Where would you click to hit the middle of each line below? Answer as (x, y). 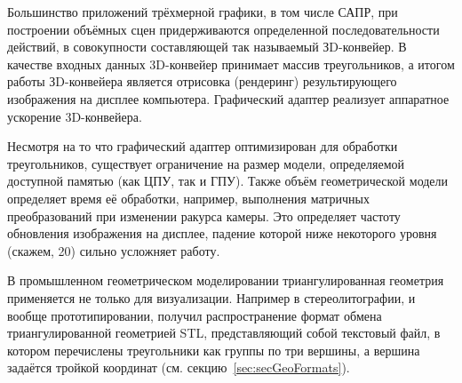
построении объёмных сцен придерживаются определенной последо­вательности (223, 29)
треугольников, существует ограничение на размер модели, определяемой (206, 163)
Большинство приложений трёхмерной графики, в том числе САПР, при (203, 12)
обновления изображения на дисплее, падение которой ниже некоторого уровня (222, 233)
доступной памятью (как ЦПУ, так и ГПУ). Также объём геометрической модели (228, 181)
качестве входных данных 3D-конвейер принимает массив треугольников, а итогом (231, 64)
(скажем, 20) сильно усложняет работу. (114, 250)
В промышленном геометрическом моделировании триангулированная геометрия (226, 280)
